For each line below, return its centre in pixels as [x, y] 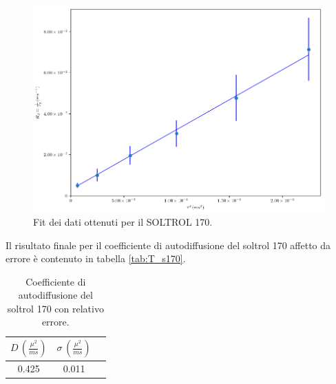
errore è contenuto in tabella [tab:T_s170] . [96, 258]
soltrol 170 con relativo [55, 308]
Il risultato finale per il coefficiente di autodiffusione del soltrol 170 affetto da [168, 245]
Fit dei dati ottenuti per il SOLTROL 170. [123, 221]
